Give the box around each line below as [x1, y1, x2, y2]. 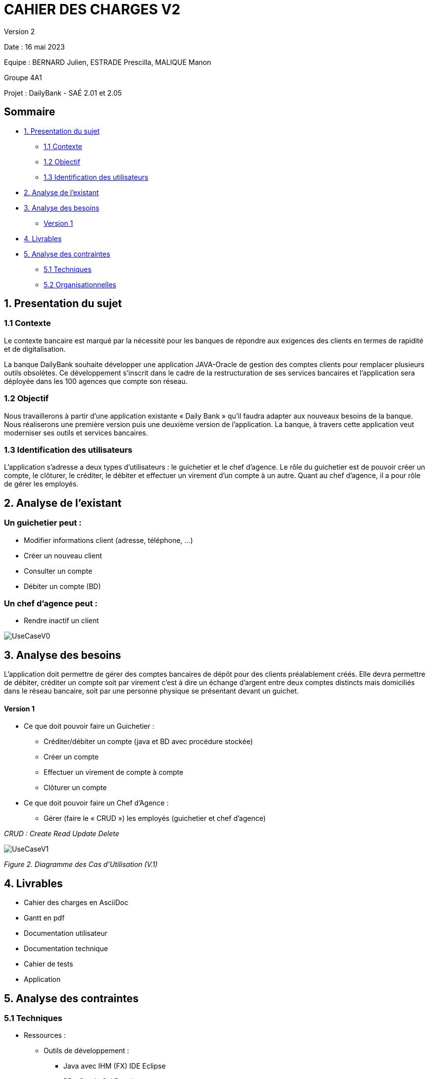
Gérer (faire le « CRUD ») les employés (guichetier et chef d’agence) [44, 814, 266, 823]
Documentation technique [24, 944, 108, 953]
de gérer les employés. [4, 480, 79, 488]
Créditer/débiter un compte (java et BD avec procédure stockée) [44, 737, 253, 746]
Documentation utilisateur [24, 929, 107, 938]
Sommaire [4, 106, 55, 118]
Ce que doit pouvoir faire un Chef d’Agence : [24, 799, 169, 808]
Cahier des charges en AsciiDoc [24, 898, 129, 907]
